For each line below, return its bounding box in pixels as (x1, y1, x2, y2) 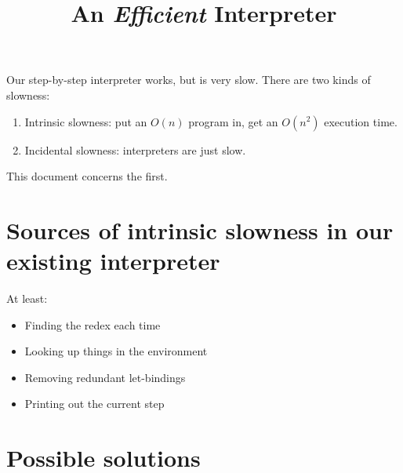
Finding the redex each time (24, 316, 161, 333)
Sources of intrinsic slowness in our (6, 213, 394, 246)
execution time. (324, 113, 398, 129)
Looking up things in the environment (24, 343, 208, 359)
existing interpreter (6, 245, 220, 277)
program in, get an (188, 113, 278, 129)
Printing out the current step (24, 395, 165, 412)
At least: (6, 290, 48, 307)
